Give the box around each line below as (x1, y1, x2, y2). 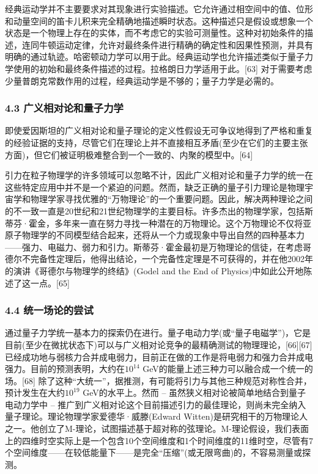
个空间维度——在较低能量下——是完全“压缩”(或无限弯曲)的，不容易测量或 (5, 446, 303, 459)
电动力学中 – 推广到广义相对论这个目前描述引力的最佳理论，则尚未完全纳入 (5, 398, 306, 410)
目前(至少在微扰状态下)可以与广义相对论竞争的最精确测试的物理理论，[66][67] (5, 338, 312, 351)
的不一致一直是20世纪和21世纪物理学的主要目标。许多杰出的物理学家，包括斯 (5, 204, 313, 217)
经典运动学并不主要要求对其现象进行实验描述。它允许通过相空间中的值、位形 (5, 2, 313, 15)
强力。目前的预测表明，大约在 (5, 362, 125, 375)
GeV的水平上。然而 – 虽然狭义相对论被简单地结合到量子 (83, 386, 306, 399)
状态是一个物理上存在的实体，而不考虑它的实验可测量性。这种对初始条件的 (5, 26, 305, 39)
